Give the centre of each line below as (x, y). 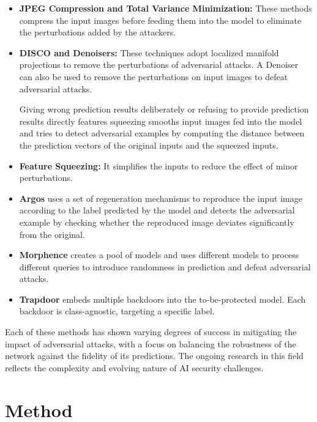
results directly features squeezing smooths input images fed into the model (161, 121)
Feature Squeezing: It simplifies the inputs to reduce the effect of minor (158, 165)
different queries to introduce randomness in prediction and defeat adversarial (165, 266)
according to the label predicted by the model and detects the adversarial (157, 210)
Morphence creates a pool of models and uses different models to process (159, 255)
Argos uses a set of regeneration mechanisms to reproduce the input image (161, 198)
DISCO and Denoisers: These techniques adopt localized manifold (149, 52)
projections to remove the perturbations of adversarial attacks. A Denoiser (159, 65)
